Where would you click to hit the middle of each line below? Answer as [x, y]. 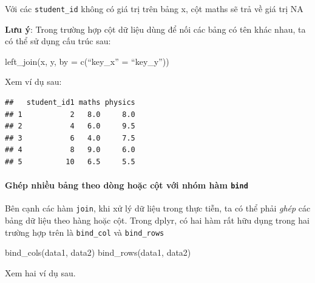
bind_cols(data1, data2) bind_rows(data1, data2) [98, 252]
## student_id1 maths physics [70, 103]
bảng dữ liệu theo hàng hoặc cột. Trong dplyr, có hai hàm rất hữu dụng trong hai [157, 220]
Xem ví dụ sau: [33, 82]
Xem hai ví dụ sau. [40, 272]
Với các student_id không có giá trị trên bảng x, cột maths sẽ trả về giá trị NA [154, 8]
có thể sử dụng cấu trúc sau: [58, 41]
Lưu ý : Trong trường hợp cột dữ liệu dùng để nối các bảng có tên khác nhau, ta [155, 29]
